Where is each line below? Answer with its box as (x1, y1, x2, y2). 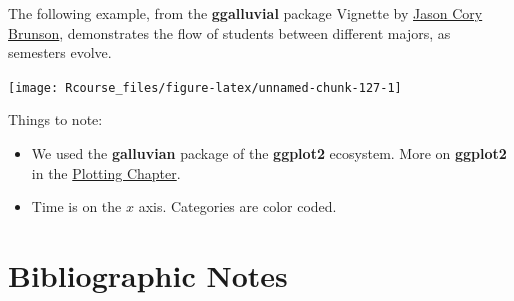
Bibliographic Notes (8, 255, 288, 295)
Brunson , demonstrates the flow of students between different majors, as (8, 22, 451, 43)
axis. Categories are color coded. (138, 196, 337, 217)
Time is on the (31, 196, 122, 217)
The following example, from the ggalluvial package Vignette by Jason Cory (8, 3, 483, 23)
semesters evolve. (8, 42, 112, 63)
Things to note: (8, 109, 103, 130)
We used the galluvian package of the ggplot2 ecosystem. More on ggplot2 (31, 143, 507, 164)
